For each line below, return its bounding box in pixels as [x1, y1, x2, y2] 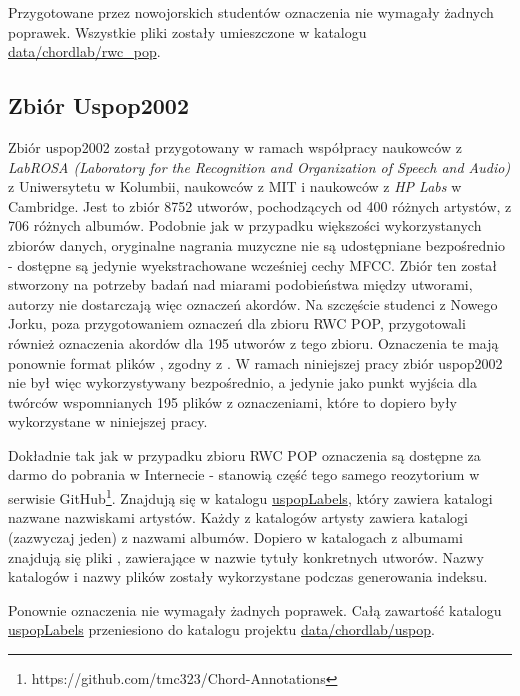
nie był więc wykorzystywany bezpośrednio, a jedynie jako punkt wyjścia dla [8, 372, 477, 393]
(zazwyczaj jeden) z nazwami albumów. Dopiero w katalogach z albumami [8, 526, 463, 547]
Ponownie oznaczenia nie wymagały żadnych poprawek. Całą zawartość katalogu [8, 599, 502, 620]
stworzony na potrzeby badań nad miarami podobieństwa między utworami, [8, 274, 473, 295]
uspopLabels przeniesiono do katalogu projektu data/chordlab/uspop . [8, 619, 435, 640]
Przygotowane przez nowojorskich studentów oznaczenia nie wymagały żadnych [8, 2, 494, 22]
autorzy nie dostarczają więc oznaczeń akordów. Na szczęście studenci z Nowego [8, 293, 498, 314]
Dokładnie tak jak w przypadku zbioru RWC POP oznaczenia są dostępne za [8, 444, 481, 465]
